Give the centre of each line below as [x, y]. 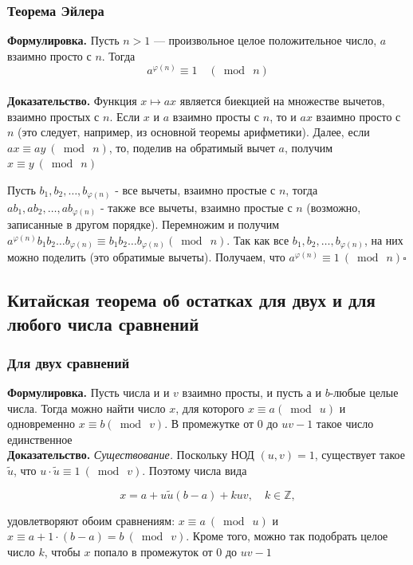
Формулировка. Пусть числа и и [88, 392]
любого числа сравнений [103, 323]
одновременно [41, 424]
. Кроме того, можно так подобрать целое [287, 536]
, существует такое [360, 455]
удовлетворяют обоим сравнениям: [91, 520]
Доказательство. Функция [72, 101]
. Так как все [258, 239]
